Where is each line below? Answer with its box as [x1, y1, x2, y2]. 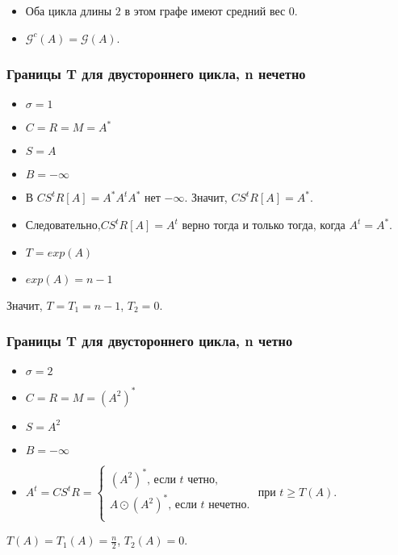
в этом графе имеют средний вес [124, 2, 286, 19]
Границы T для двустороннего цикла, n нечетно [6, 64, 306, 84]
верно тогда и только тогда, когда [182, 216, 346, 232]
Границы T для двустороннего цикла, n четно [6, 331, 293, 351]
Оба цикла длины [25, 2, 112, 19]
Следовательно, [25, 216, 101, 232]
